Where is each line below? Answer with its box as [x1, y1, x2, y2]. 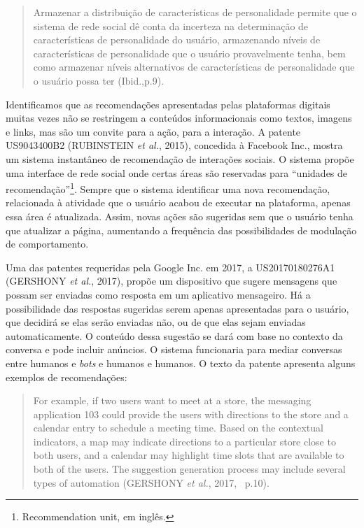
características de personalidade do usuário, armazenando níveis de [33, 32, 321, 47]
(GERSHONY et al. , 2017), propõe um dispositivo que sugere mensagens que [6, 273, 337, 288]
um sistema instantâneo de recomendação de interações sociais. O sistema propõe [6, 151, 354, 166]
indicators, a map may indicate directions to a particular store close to [33, 434, 336, 448]
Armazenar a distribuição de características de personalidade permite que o [33, 5, 357, 19]
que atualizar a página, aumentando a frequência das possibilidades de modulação [6, 222, 357, 237]
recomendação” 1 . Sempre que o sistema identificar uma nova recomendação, [6, 180, 330, 196]
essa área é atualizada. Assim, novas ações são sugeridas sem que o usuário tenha [6, 208, 353, 223]
